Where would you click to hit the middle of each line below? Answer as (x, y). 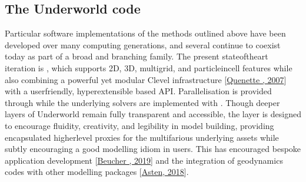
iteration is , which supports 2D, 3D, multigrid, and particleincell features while (149, 67)
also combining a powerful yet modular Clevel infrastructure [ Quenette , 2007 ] (146, 79)
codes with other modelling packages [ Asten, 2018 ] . (97, 172)
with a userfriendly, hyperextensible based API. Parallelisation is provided (138, 91)
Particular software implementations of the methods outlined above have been (145, 33)
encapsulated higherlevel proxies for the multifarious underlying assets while (142, 137)
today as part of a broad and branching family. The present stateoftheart (137, 56)
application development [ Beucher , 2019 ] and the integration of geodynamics (144, 160)
